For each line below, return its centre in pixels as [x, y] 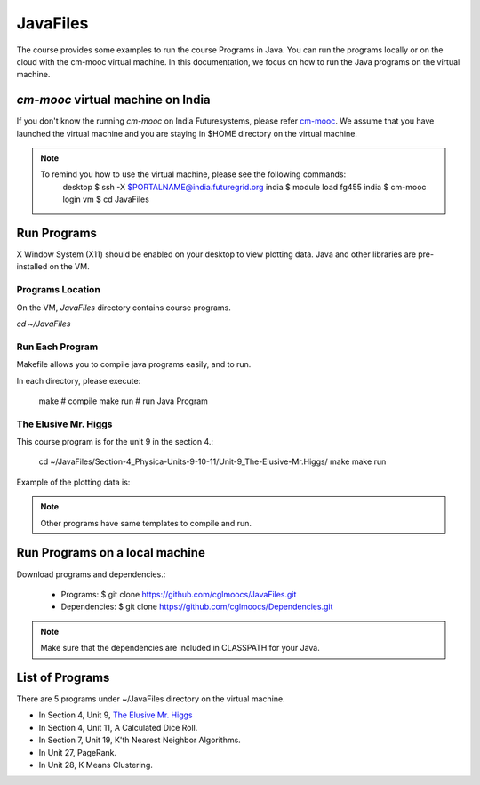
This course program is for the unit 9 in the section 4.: [115, 442]
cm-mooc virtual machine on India [113, 100]
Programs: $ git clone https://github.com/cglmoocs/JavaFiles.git [179, 594]
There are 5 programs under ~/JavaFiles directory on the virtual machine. [151, 699]
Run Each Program [57, 347]
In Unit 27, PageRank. [78, 752]
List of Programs [63, 677]
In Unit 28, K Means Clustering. [96, 765]
